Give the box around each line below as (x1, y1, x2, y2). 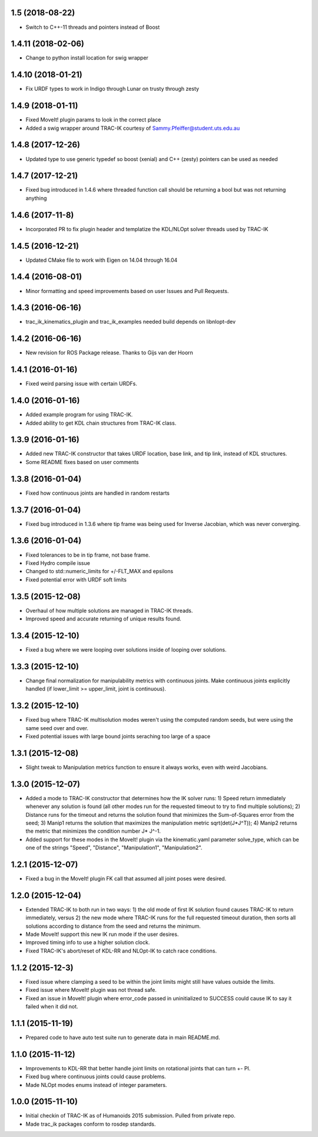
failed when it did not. (25, 1003, 79, 1010)
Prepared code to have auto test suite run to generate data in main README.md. (25, 1034, 220, 1041)
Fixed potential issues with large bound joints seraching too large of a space (25, 732, 211, 740)
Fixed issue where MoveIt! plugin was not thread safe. (25, 987, 157, 994)
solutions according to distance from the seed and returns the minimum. (25, 922, 201, 929)
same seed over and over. (25, 724, 88, 731)
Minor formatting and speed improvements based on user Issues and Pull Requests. (25, 287, 229, 294)
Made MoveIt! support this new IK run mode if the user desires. (25, 931, 179, 938)
